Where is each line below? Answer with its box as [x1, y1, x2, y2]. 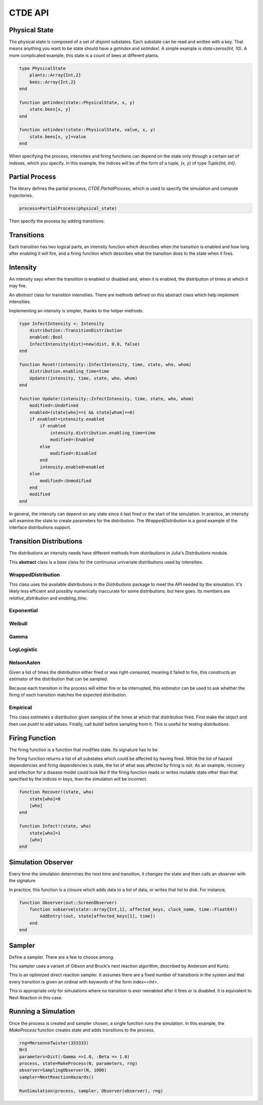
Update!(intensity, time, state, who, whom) [29, 375, 138, 381]
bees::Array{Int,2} [29, 79, 76, 85]
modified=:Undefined [29, 403, 79, 409]
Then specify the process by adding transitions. [9, 218, 105, 224]
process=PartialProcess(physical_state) [19, 205, 117, 211]
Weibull [9, 620, 28, 627]
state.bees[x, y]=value [29, 134, 86, 139]
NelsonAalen [9, 659, 41, 666]
